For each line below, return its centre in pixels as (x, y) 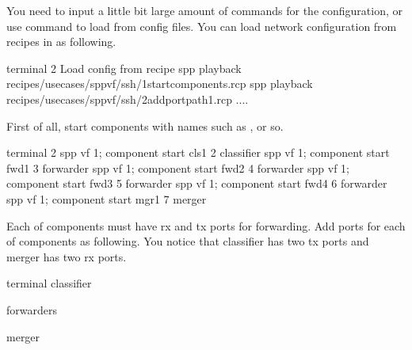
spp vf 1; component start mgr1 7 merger (107, 198)
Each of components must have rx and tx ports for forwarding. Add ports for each (206, 225)
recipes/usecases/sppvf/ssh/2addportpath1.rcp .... (128, 99)
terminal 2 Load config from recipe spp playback (124, 68)
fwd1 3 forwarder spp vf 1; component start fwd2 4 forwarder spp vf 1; (178, 167)
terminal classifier (49, 283)
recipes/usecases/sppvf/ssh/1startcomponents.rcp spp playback (160, 84)
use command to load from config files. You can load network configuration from (202, 26)
